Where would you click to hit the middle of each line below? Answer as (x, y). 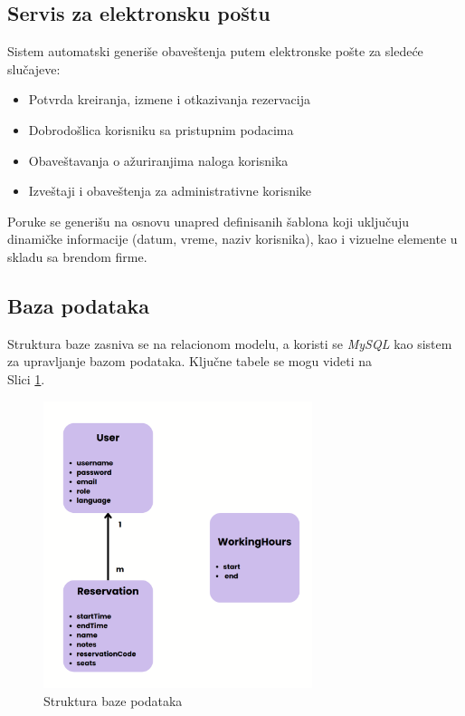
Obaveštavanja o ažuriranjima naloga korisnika (158, 160)
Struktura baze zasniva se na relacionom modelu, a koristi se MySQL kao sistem (230, 343)
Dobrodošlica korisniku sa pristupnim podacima (161, 129)
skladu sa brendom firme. (77, 256)
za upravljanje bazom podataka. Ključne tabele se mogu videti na (190, 361)
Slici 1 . (26, 378)
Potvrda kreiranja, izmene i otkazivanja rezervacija (169, 99)
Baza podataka (79, 305)
